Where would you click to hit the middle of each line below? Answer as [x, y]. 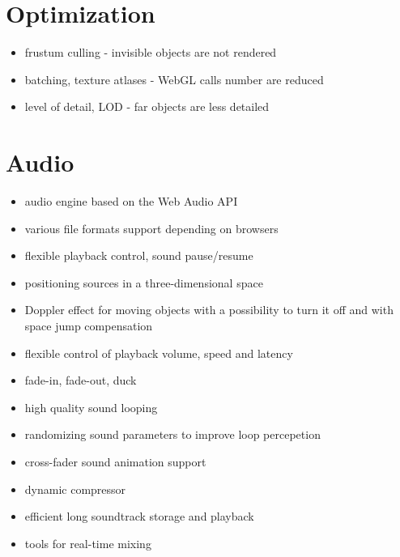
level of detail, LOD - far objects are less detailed [147, 106]
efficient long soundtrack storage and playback [139, 516]
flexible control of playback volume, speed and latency [159, 353]
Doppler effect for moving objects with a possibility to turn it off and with [209, 310]
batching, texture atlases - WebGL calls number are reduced [174, 79]
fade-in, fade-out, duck [81, 380]
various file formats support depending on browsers [151, 228]
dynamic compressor [75, 489]
